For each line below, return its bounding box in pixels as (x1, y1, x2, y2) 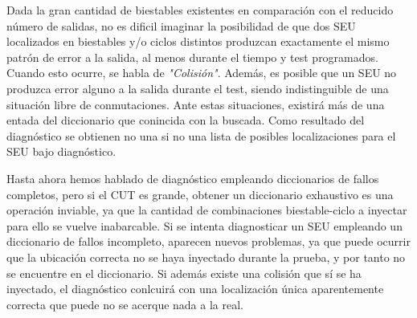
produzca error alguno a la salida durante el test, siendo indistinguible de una (6, 79, 389, 96)
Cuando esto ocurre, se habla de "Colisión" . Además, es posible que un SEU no (6, 64, 397, 81)
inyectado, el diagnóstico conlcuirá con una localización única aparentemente (6, 280, 384, 297)
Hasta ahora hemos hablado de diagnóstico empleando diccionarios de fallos (6, 169, 379, 186)
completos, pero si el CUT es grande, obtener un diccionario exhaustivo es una (6, 185, 394, 202)
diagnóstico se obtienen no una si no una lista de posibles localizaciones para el (6, 127, 396, 144)
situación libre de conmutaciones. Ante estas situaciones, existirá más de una (6, 96, 385, 112)
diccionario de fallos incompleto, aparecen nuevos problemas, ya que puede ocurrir (6, 233, 411, 250)
